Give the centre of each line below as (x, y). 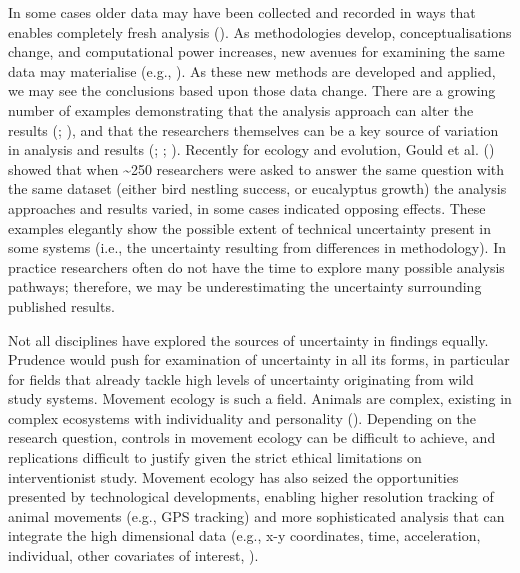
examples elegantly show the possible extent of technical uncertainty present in (250, 227)
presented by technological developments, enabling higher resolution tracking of (251, 496)
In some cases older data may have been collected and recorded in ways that (242, 12)
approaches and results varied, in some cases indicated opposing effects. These (247, 207)
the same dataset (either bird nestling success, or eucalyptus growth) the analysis (257, 188)
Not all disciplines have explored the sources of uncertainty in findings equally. (248, 339)
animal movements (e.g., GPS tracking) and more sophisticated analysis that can (256, 515)
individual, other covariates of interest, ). (133, 555)
